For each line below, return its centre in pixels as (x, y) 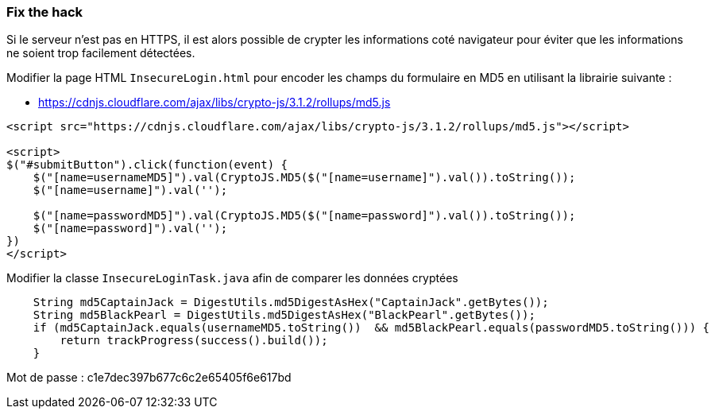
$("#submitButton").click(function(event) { (147, 165)
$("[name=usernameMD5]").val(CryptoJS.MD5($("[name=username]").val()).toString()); (304, 178)
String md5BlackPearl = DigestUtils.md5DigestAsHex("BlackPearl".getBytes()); (284, 315)
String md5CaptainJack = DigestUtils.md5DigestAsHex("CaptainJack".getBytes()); (291, 303)
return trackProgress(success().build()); (194, 341)
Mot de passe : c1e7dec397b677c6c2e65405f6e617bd (149, 378)
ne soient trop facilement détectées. (101, 53)
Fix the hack (45, 12)
